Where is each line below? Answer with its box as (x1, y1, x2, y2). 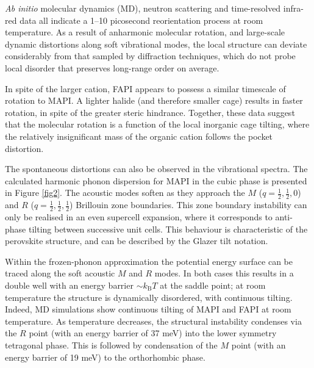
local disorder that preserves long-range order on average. (5, 61, 219, 74)
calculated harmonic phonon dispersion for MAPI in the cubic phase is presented (5, 174, 307, 187)
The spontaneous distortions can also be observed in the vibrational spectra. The (5, 162, 308, 175)
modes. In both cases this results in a (154, 267, 294, 280)
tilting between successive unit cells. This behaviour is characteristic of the (28, 222, 308, 235)
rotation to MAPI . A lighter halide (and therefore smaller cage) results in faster (5, 94, 303, 107)
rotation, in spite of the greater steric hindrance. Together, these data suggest (5, 106, 295, 118)
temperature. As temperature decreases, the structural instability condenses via (5, 314, 302, 327)
